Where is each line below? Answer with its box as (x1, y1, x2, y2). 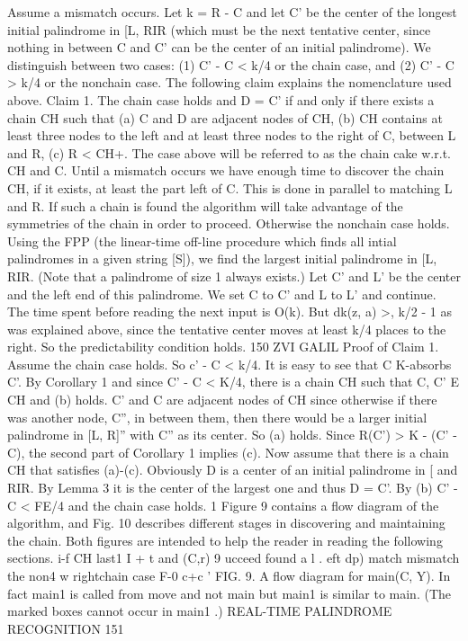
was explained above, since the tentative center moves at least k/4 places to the (7, 319, 446, 338)
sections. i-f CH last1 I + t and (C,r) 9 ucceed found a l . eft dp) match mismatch (7, 548, 460, 567)
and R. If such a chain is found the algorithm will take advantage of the (7, 196, 403, 215)
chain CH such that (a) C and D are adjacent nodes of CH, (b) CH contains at (7, 108, 443, 127)
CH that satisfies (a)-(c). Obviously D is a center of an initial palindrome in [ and (7, 460, 458, 479)
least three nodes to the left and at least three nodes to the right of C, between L (7, 126, 456, 145)
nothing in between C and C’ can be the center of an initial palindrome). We (7, 38, 431, 57)
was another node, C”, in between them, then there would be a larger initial (7, 407, 427, 426)
